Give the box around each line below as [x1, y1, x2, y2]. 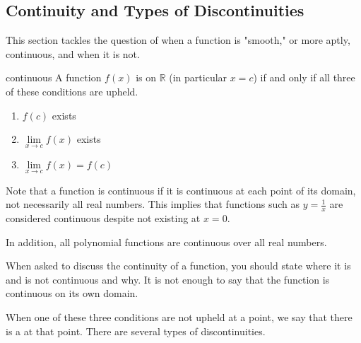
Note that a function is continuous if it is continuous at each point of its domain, [6, 182, 356, 197]
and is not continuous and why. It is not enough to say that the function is [6, 272, 330, 286]
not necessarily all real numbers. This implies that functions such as [6, 197, 300, 211]
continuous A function [6, 70, 102, 85]
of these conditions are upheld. [6, 83, 138, 98]
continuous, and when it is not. [6, 46, 140, 61]
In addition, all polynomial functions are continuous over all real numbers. [6, 234, 327, 249]
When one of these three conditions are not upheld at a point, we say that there [6, 310, 353, 324]
